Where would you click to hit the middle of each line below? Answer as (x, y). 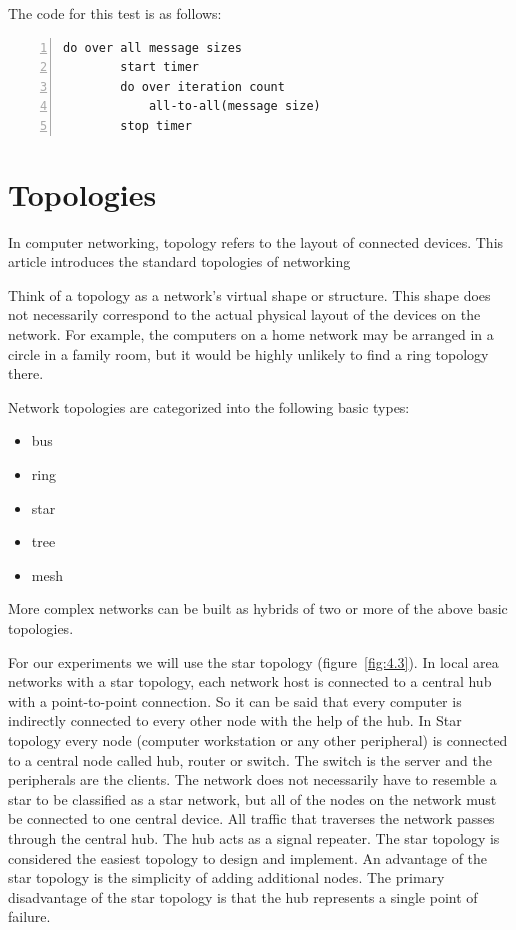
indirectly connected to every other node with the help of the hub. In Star (235, 720)
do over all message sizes (152, 47)
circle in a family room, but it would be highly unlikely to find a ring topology (248, 353)
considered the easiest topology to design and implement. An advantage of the (248, 857)
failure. (29, 916)
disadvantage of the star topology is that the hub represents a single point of (243, 896)
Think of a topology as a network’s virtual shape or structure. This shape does (249, 294)
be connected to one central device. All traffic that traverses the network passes (251, 818)
